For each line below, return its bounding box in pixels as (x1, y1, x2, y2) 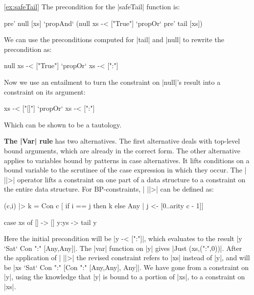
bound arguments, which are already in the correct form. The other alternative (4, 145, 241, 155)
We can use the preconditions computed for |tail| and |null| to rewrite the (4, 34, 224, 45)
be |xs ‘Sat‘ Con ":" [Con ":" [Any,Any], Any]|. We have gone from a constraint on (4, 262, 249, 272)
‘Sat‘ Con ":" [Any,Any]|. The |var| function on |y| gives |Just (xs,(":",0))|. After (4, 243, 242, 253)
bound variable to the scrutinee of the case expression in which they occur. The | (4, 165, 247, 175)
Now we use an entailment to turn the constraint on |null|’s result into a (4, 76, 221, 87)
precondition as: (4, 44, 52, 54)
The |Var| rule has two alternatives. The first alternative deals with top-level (4, 136, 240, 146)
